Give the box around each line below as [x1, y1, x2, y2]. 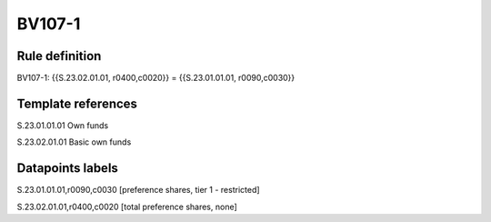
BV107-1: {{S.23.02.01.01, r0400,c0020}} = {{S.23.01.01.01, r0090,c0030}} [16, 73, 296, 84]
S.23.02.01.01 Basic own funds [16, 136, 132, 147]
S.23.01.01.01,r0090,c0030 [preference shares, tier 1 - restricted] [16, 185, 260, 196]
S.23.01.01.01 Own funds [16, 119, 109, 131]
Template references [16, 96, 138, 111]
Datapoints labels [16, 160, 118, 177]
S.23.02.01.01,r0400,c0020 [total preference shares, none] [16, 201, 238, 212]
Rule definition [16, 48, 102, 64]
